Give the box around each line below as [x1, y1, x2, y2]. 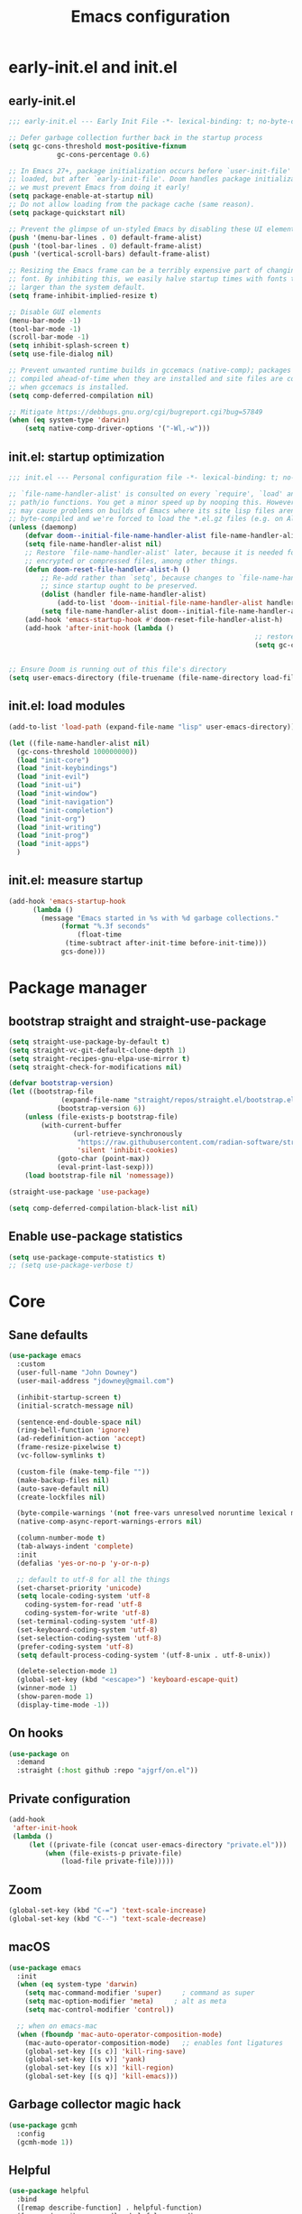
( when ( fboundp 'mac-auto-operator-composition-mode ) [16, 2030, 223, 2039]
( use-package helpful [8, 2187, 90, 2196]
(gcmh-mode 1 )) [16, 2137, 74, 2146]
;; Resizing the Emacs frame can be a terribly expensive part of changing [8, 266, 299, 275]
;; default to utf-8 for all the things [16, 1575, 170, 1584]
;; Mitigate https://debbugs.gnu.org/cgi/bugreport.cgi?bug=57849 [8, 407, 263, 416]
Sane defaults [8, 1327, 88, 1343]
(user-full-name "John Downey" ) [16, 1368, 139, 1377]
